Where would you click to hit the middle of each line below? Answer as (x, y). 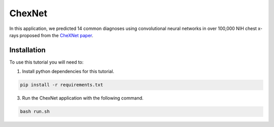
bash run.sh (35, 112)
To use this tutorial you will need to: (46, 62)
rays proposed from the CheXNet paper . (51, 35)
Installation (27, 50)
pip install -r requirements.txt (62, 85)
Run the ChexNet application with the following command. (83, 98)
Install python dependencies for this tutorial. (68, 72)
